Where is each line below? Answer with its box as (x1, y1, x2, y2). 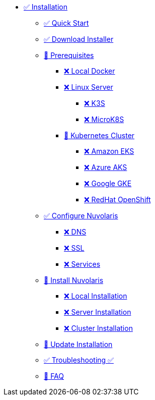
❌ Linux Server (64, 83, 113, 91)
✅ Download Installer (44, 35, 114, 43)
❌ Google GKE (84, 179, 132, 188)
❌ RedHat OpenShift (84, 195, 151, 204)
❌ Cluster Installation (64, 324, 133, 332)
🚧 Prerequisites (44, 51, 94, 60)
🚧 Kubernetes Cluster (64, 131, 135, 140)
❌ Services (64, 260, 101, 268)
